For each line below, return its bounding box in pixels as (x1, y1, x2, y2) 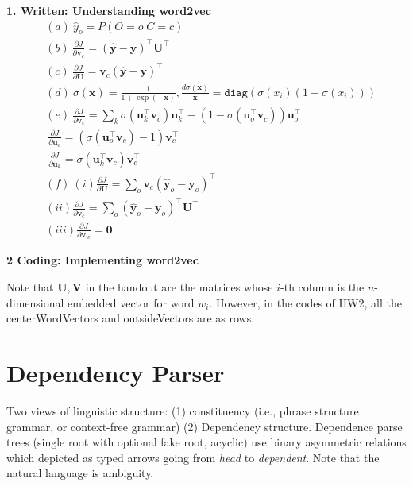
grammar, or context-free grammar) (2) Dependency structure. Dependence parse (6, 418, 403, 434)
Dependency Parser (6, 357, 225, 389)
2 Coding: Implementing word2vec (6, 252, 199, 268)
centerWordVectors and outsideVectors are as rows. (6, 310, 255, 326)
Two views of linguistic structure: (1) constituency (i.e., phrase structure (6, 402, 359, 418)
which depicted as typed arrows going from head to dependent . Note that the (6, 449, 380, 465)
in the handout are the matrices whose (85, 279, 273, 295)
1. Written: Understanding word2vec (6, 2, 211, 18)
